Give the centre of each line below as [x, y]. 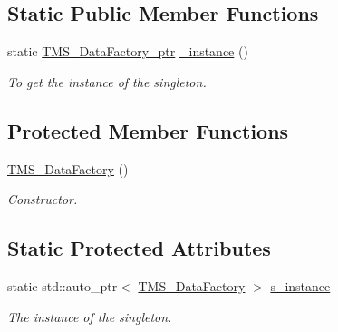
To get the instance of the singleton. [107, 81]
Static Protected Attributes [139, 248]
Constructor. [43, 199]
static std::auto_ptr [63, 285]
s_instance [300, 285]
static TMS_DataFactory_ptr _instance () [128, 51]
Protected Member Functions [148, 130]
